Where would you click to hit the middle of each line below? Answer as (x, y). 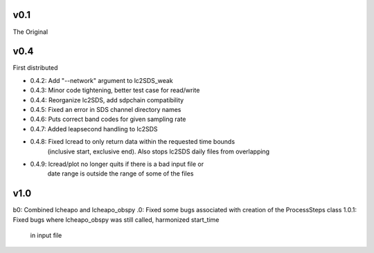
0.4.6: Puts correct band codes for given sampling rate (108, 119)
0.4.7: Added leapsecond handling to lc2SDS (94, 129)
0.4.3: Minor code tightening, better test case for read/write (115, 91)
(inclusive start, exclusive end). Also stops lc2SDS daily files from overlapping (159, 151)
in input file (46, 236)
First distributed (35, 68)
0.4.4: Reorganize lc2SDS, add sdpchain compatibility (107, 100)
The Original (30, 32)
